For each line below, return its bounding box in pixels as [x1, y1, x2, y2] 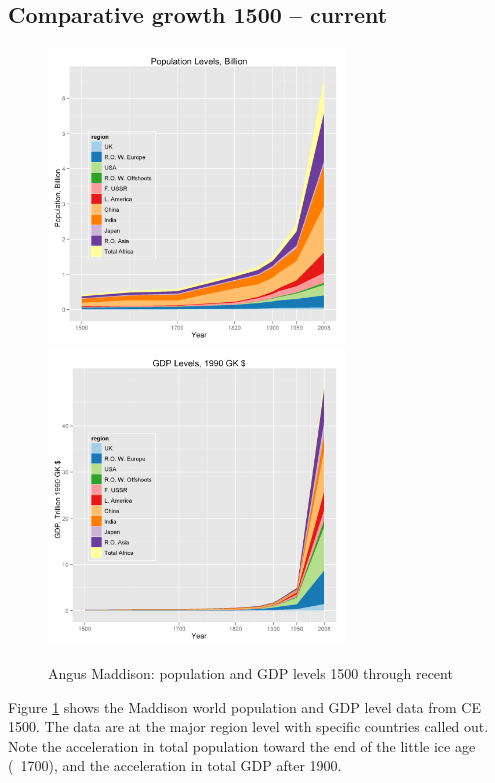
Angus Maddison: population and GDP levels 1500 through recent [48, 662, 453, 683]
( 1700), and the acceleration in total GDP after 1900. [8, 755, 342, 776]
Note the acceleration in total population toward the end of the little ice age [8, 735, 476, 756]
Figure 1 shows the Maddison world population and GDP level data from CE [8, 696, 481, 717]
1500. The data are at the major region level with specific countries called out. [8, 716, 489, 737]
